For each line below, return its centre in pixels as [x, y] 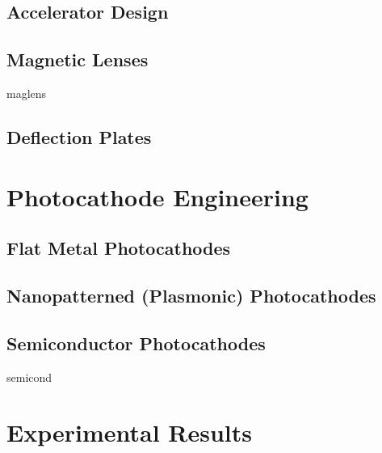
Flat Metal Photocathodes [119, 248]
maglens [27, 93]
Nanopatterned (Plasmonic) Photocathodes [191, 295]
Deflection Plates [79, 136]
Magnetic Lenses [78, 59]
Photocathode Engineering [157, 196]
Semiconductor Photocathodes [136, 343]
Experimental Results [129, 432]
